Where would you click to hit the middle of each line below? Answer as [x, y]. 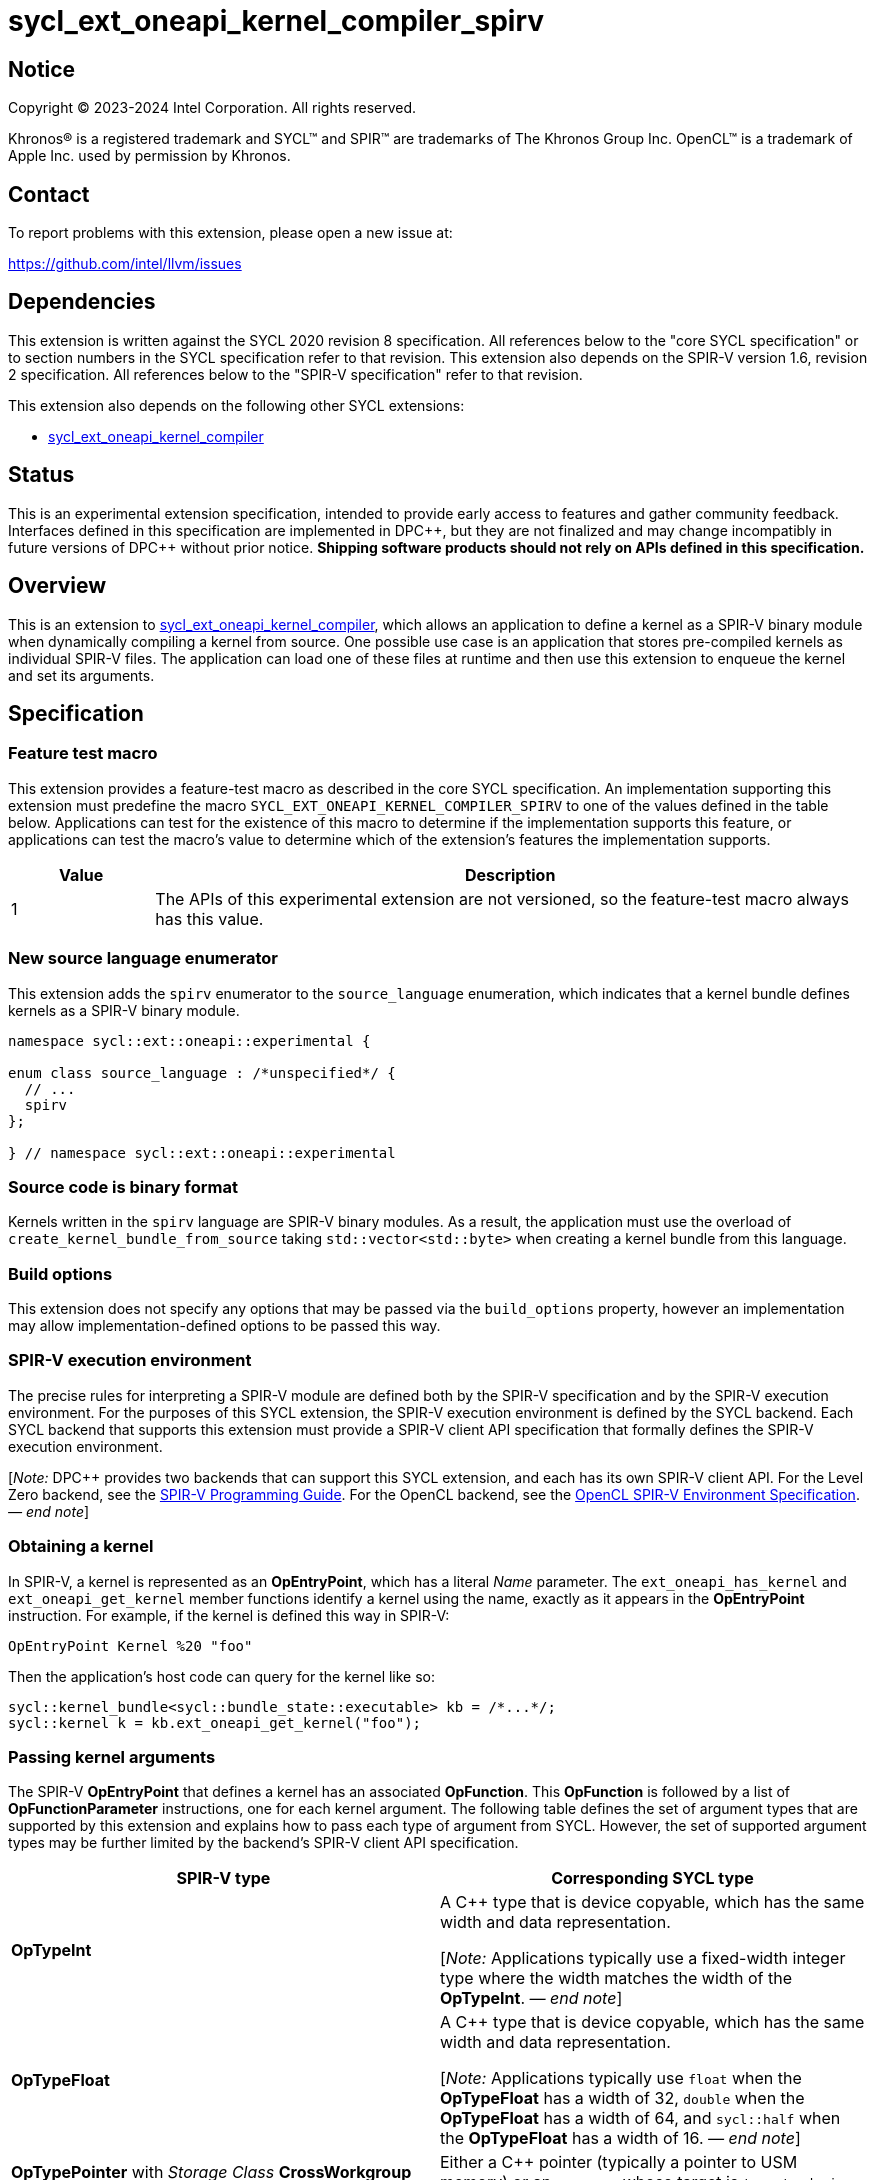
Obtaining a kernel [81, 1546]
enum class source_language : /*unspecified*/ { [202, 1072]
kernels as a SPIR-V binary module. [124, 1010]
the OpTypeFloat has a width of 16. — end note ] [620, 2138]
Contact [49, 194]
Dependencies [82, 302]
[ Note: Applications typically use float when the [621, 2078]
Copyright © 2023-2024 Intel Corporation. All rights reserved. [212, 108]
